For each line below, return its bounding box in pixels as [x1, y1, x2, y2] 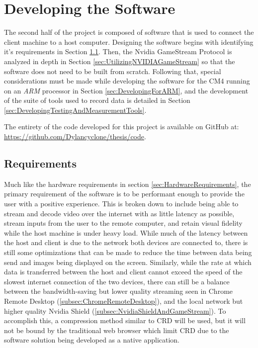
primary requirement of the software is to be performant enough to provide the [4, 188, 245, 199]
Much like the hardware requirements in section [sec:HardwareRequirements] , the [4, 178, 251, 189]
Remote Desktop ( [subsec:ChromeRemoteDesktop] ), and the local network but [4, 295, 243, 306]
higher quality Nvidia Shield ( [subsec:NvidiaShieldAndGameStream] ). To [4, 305, 226, 316]
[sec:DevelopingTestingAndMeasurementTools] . [4, 104, 147, 115]
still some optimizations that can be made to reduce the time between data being [4, 247, 252, 258]
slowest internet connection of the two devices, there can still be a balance [4, 276, 230, 286]
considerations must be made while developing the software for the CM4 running [4, 76, 250, 86]
